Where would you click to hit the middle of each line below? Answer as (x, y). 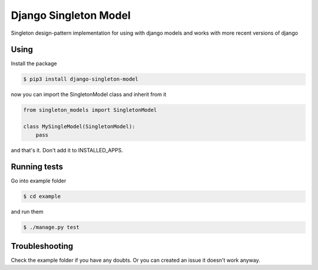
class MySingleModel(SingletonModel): (79, 127)
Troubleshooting (42, 246)
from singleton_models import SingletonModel (90, 110)
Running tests (37, 167)
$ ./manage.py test (51, 227)
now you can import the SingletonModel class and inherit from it (89, 95)
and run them (27, 212)
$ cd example (42, 196)
